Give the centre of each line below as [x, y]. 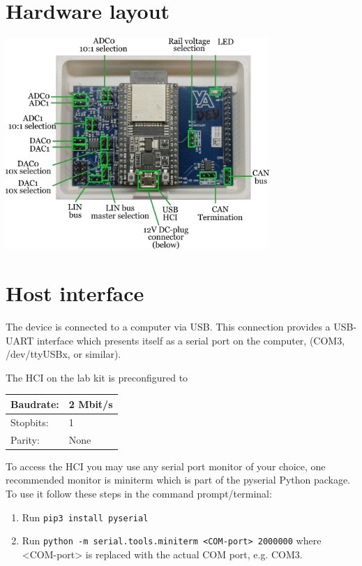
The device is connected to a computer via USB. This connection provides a [168, 327]
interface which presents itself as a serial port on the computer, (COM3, [191, 340]
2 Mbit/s [91, 404]
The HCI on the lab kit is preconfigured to [97, 377]
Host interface [75, 293]
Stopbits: [30, 422]
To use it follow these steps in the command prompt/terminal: [139, 493]
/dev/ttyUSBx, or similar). [63, 354]
